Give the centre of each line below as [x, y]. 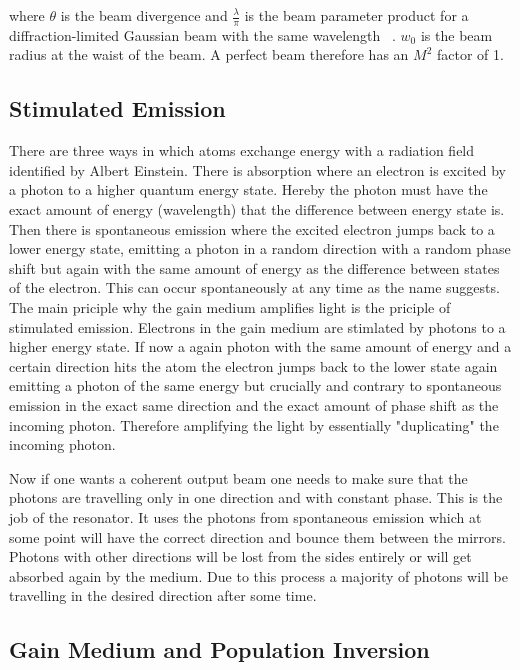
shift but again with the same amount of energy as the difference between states [254, 267]
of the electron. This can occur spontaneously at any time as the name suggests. [254, 287]
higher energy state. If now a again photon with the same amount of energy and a [260, 346]
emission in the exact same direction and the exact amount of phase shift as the [254, 404]
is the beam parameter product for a [356, 15]
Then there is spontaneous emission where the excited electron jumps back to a [252, 228]
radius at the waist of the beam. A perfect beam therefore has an [209, 54]
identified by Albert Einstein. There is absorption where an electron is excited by [257, 169]
